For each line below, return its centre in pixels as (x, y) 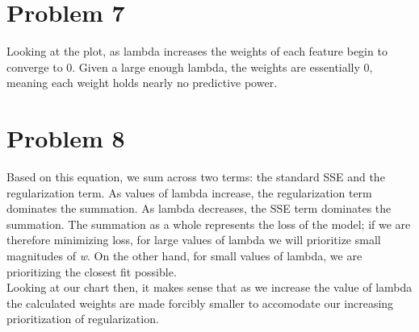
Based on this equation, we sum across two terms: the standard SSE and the (196, 177)
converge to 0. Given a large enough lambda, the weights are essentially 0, (190, 66)
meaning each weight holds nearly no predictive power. (142, 83)
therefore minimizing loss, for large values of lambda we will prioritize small (194, 240)
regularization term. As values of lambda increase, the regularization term (189, 192)
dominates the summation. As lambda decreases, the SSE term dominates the (199, 208)
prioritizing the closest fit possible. (92, 271)
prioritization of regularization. (83, 319)
